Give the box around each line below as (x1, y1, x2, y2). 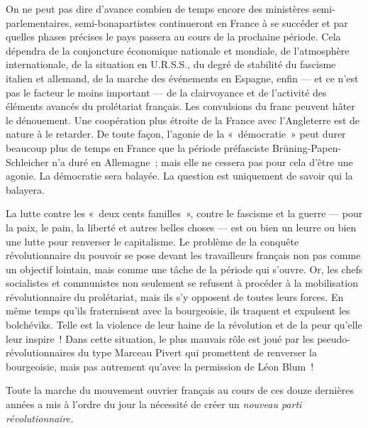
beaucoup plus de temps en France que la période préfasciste (6, 140, 269, 155)
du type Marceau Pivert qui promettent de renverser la (78, 345, 317, 360)
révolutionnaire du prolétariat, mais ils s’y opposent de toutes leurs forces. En (6, 289, 344, 304)
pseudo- (317, 331, 350, 346)
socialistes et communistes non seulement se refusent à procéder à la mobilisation (6, 275, 358, 290)
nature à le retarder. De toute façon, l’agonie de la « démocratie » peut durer (6, 126, 346, 141)
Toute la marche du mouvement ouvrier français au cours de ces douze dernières (6, 383, 354, 397)
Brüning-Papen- (272, 140, 342, 155)
